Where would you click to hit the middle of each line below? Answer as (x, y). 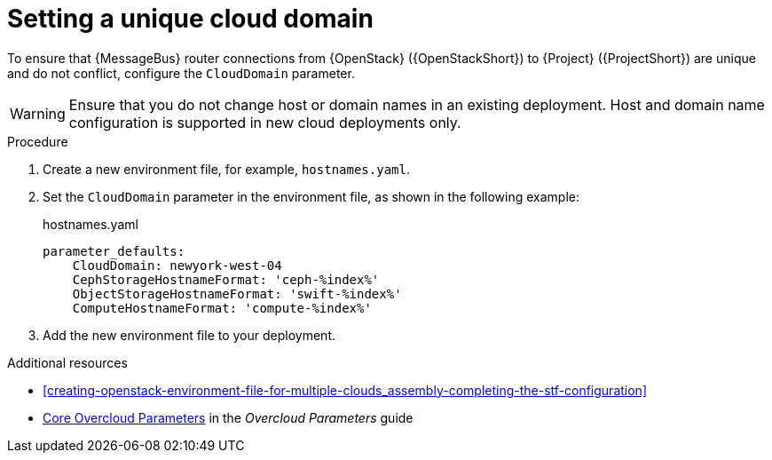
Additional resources (67, 362)
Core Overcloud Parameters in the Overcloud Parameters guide (228, 417)
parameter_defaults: (114, 251)
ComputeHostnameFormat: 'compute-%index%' (222, 308)
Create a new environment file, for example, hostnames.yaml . (226, 169)
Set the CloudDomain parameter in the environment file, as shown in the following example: (311, 196)
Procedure (38, 141)
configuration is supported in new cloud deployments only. (265, 122)
